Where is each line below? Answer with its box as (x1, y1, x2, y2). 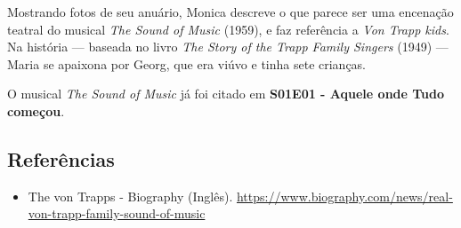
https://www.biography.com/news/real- (236, 186, 453, 205)
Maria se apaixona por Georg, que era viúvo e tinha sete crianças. (7, 54, 367, 73)
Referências (7, 145, 115, 172)
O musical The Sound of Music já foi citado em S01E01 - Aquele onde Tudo (7, 84, 445, 103)
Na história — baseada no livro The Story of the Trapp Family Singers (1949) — (7, 37, 449, 56)
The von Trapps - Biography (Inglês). (28, 186, 233, 205)
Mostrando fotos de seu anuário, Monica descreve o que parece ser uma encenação (7, 3, 454, 20)
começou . (7, 101, 65, 120)
